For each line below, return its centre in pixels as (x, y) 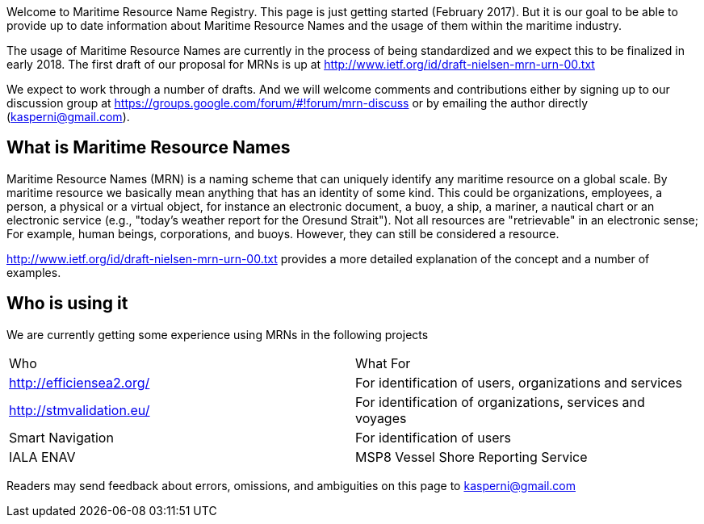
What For (383, 363)
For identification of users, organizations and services (519, 382)
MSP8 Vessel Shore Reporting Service (471, 457)
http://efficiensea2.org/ (80, 382)
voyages (381, 418)
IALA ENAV (42, 457)
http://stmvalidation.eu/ (80, 410)
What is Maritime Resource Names (149, 148)
